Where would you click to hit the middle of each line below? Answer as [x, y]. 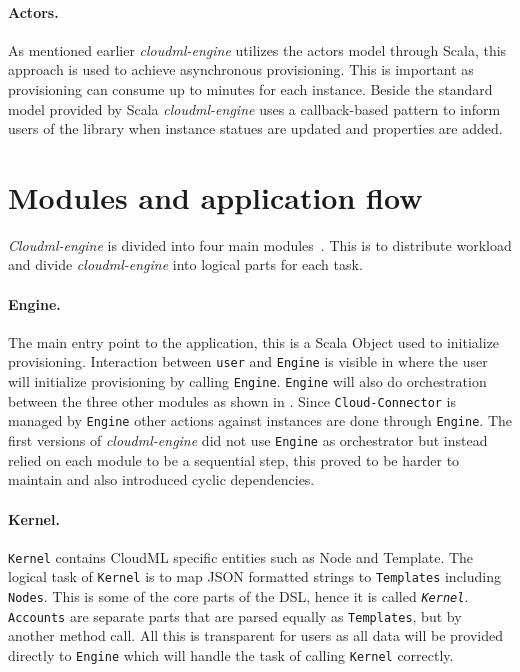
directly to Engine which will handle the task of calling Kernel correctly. [231, 654]
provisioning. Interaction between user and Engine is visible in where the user [248, 361]
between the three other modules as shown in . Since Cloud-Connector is [232, 400]
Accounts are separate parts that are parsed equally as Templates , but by [235, 615]
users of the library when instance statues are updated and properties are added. [255, 128]
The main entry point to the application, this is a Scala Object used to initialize [254, 341]
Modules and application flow [215, 196]
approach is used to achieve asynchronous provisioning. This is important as [241, 69]
